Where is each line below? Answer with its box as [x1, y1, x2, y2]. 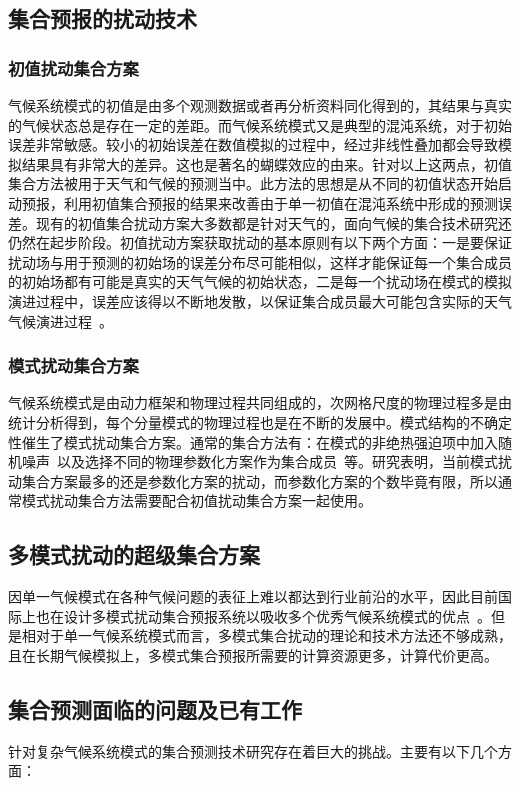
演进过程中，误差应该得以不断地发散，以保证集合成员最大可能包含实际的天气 [8, 290, 512, 311]
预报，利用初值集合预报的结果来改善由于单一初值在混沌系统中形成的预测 [21, 192, 498, 213]
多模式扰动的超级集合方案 [8, 539, 260, 570]
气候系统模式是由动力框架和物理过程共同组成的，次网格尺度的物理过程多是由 [8, 392, 512, 413]
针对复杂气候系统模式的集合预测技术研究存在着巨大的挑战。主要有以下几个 [8, 740, 498, 761]
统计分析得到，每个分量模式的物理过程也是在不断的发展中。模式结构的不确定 [8, 411, 512, 432]
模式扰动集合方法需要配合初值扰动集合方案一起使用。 [21, 490, 372, 511]
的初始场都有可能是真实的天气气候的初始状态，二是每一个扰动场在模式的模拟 [8, 271, 512, 292]
